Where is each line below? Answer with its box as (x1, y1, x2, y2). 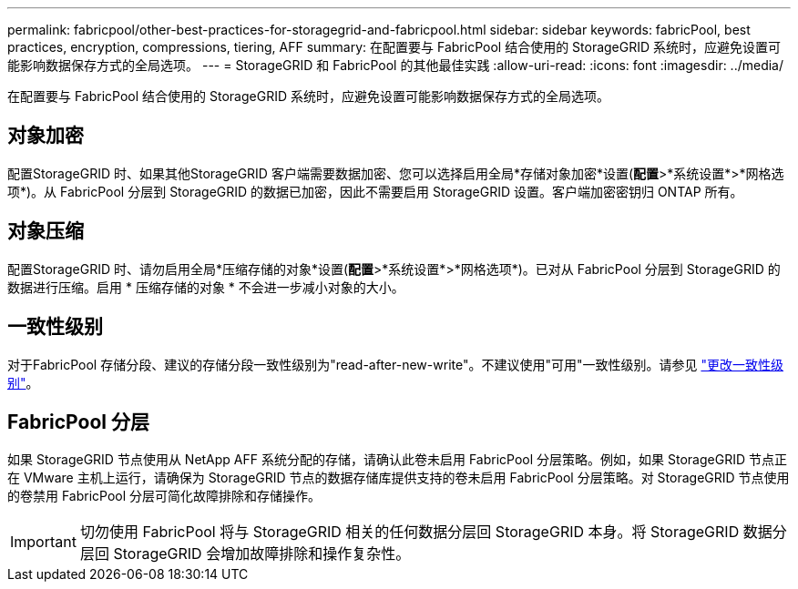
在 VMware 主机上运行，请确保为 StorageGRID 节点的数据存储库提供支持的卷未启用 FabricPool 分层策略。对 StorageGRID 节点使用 (7, 470, 790, 486)
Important (10, 533, 77, 552)
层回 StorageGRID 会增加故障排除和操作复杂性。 (79, 544, 411, 564)
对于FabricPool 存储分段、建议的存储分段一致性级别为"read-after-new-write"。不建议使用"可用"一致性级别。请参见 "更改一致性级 (7, 356, 783, 372)
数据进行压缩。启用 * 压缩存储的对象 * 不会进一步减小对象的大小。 (7, 279, 404, 295)
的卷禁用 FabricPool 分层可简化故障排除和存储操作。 (7, 488, 322, 504)
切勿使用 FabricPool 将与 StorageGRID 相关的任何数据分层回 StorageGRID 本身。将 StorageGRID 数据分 (79, 523, 787, 542)
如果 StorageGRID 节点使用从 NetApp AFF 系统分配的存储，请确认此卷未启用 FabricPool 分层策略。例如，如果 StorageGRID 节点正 (7, 452, 787, 468)
